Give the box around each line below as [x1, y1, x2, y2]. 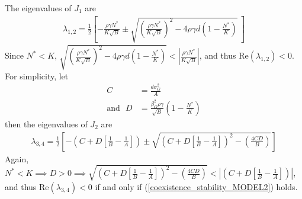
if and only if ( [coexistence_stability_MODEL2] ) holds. [95, 180, 298, 192]
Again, [5, 152, 29, 165]
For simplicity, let [5, 69, 69, 82]
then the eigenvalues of [5, 117, 88, 130]
